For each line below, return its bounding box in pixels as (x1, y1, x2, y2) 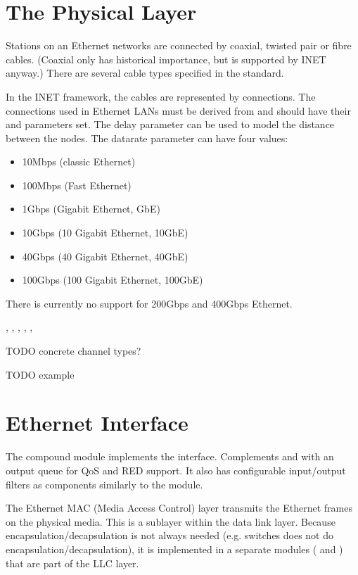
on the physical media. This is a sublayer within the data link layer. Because (6, 514, 335, 529)
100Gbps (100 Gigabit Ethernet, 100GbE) (22, 272, 203, 287)
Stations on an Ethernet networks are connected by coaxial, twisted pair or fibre (6, 38, 352, 53)
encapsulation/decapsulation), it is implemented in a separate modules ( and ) (6, 541, 343, 556)
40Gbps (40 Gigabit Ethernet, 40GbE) (22, 248, 188, 263)
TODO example (6, 367, 75, 381)
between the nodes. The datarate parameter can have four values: (6, 130, 288, 145)
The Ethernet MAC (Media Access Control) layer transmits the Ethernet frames (6, 500, 352, 515)
